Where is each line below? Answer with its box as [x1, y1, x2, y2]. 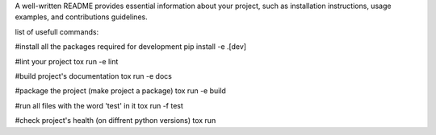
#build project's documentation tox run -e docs [15, 71, 173, 80]
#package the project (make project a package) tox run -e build [15, 86, 226, 96]
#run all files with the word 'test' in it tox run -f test [15, 100, 183, 110]
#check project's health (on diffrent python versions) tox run [15, 116, 216, 125]
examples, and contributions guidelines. [15, 12, 149, 22]
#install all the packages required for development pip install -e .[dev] [15, 42, 246, 51]
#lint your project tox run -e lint [15, 56, 119, 66]
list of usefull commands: [15, 27, 99, 36]
